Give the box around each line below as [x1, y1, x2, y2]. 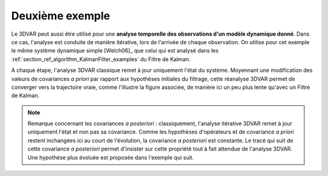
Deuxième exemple [11, 9, 111, 22]
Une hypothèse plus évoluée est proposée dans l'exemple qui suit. [27, 154, 194, 161]
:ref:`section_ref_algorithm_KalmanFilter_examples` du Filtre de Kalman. [11, 55, 191, 63]
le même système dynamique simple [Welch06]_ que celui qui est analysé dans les [11, 47, 219, 54]
